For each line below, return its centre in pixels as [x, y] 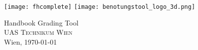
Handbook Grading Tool [41, 22]
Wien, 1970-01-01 [31, 41]
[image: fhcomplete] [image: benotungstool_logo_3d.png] [100, 7]
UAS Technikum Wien [38, 32]
